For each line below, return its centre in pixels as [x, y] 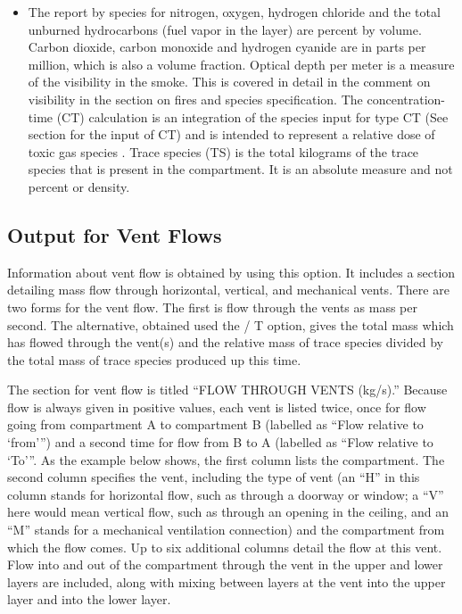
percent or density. [79, 186]
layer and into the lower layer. [89, 599]
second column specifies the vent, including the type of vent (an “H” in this [214, 477]
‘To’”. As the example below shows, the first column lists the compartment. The [226, 459]
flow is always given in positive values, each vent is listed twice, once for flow [217, 407]
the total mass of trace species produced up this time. [154, 359]
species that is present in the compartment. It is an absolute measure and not [240, 169]
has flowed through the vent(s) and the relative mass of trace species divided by [225, 342]
